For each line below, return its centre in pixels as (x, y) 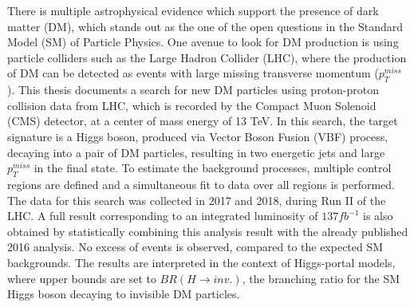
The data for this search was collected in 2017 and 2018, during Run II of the (197, 200)
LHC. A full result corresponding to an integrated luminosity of (163, 216)
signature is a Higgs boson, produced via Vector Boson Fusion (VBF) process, (198, 136)
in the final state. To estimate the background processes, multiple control (213, 168)
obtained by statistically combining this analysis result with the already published (208, 231)
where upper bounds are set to (82, 278)
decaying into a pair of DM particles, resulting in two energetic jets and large (196, 152)
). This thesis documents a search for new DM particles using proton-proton (193, 90)
